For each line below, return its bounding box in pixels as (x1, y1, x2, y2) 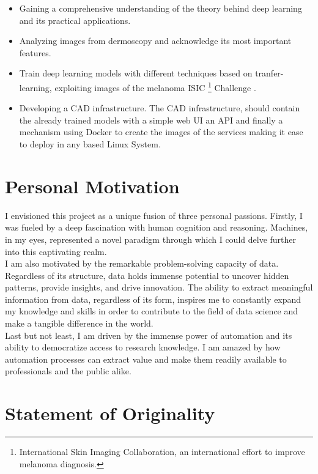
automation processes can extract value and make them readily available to (5, 352, 287, 365)
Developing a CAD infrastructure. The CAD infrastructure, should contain (19, 102, 300, 114)
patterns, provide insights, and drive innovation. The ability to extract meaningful (5, 281, 313, 294)
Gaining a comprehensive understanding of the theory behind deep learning (19, 2, 302, 14)
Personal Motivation (5, 173, 180, 198)
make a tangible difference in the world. (5, 317, 153, 330)
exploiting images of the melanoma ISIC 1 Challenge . (54, 79, 256, 94)
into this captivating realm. (5, 245, 107, 257)
